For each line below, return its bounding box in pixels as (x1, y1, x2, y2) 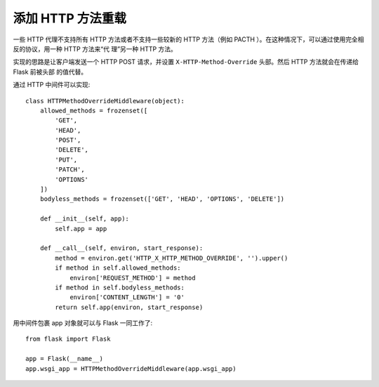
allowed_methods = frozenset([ (39, 106, 148, 114)
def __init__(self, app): (39, 215, 130, 223)
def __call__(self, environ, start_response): (39, 244, 204, 252)
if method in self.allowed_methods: (55, 264, 182, 272)
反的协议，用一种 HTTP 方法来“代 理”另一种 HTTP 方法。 (13, 44, 177, 53)
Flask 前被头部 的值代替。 (13, 67, 88, 76)
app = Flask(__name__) (25, 355, 104, 363)
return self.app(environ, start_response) (55, 303, 204, 311)
